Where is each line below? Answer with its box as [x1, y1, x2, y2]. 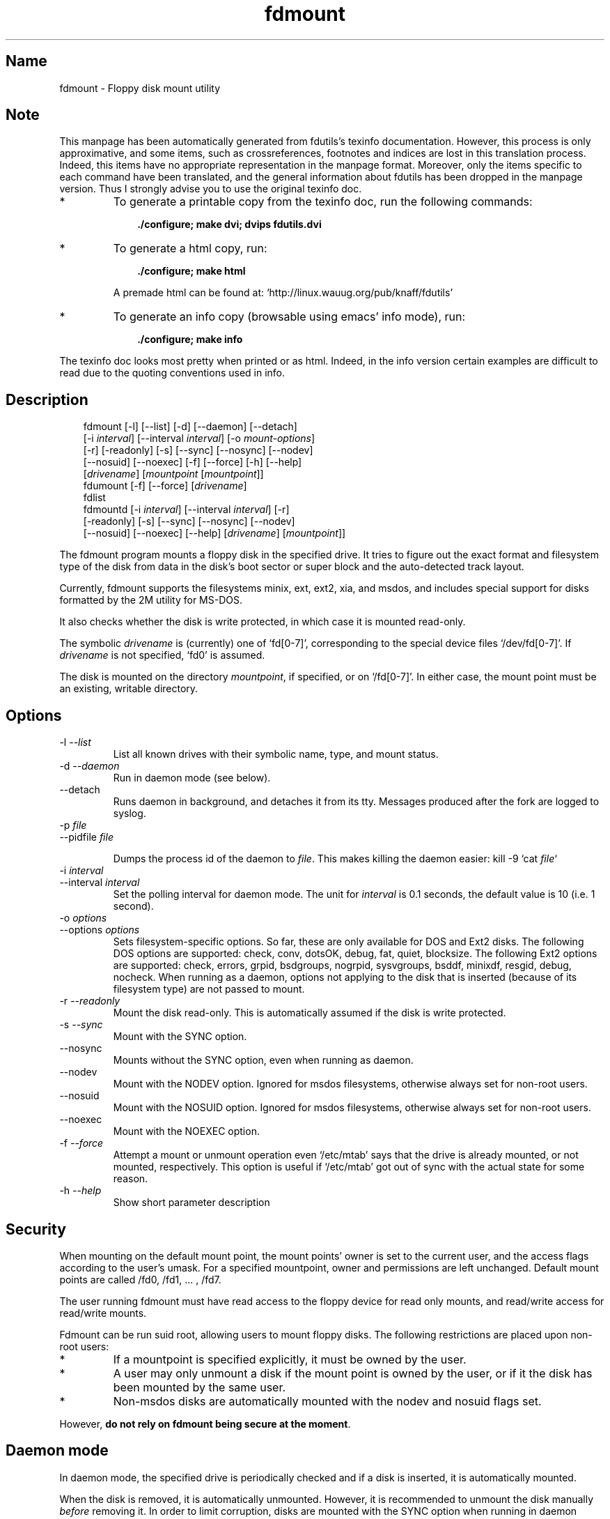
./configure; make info [137, 333, 243, 346]
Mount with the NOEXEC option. [113, 1125, 260, 1138]
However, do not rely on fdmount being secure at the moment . [59, 1417, 351, 1430]
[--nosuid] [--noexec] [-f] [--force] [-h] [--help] [83, 456, 302, 468]
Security [6, 1220, 66, 1238]
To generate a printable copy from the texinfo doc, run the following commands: [113, 194, 533, 209]
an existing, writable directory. [59, 682, 198, 695]
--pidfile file [59, 831, 114, 844]
